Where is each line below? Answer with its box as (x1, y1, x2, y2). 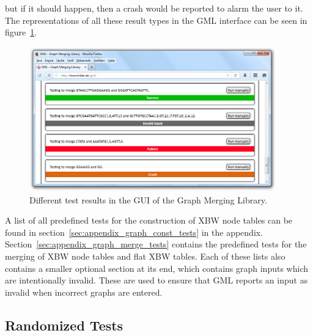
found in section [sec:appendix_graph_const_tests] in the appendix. (5, 225, 263, 238)
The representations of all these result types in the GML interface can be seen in (5, 13, 307, 26)
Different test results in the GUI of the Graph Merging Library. (29, 193, 267, 206)
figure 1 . (5, 26, 37, 38)
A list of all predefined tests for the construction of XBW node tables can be (5, 214, 293, 227)
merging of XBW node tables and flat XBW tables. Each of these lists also (5, 250, 285, 263)
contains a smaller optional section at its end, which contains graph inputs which (5, 261, 308, 274)
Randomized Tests (5, 315, 123, 334)
